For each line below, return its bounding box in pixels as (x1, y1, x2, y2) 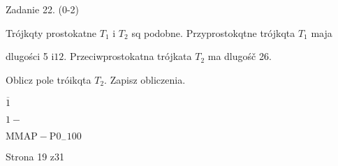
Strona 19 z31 (6, 149, 65, 164)
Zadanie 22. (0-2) (6, 2, 79, 16)
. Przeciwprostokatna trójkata (64, 49, 192, 63)
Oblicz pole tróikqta (6, 72, 91, 86)
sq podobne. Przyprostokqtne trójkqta (131, 25, 295, 40)
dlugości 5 (6, 49, 48, 63)
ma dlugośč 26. (207, 49, 272, 63)
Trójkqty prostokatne (6, 25, 97, 40)
